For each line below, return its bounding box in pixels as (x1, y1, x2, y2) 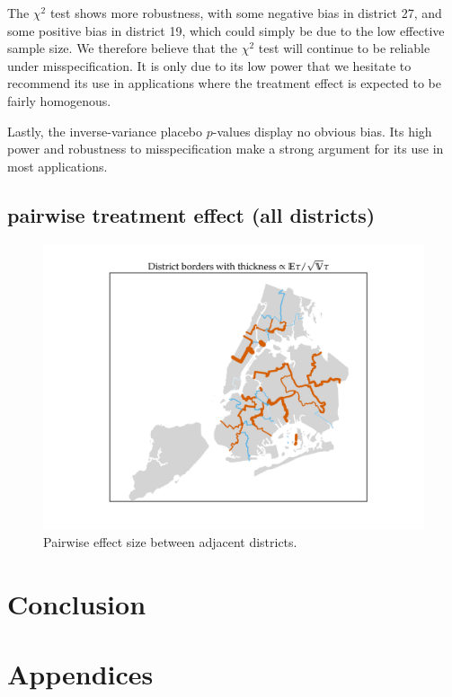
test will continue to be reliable (258, 39, 430, 57)
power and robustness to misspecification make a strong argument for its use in (7, 139, 444, 158)
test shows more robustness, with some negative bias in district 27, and (49, 4, 442, 22)
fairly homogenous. (7, 91, 111, 110)
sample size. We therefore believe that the (7, 39, 238, 57)
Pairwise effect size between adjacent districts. (43, 533, 297, 551)
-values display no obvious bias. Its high (212, 121, 432, 140)
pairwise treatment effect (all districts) (7, 200, 376, 228)
